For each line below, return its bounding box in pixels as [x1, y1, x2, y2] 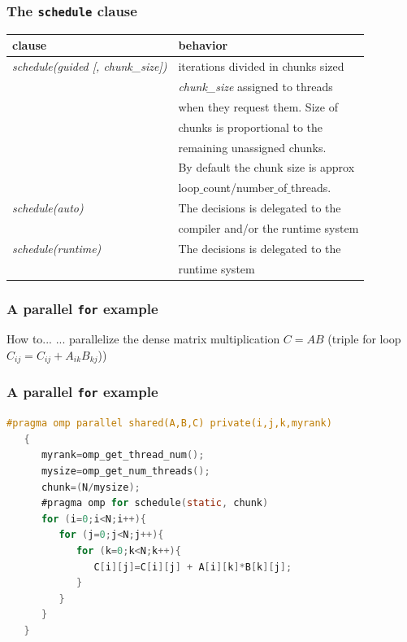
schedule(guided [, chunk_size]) [12, 58, 167, 75]
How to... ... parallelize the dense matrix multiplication [6, 330, 280, 347]
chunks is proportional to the [178, 118, 323, 135]
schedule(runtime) [12, 239, 102, 256]
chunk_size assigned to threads [178, 77, 333, 94]
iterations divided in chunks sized [178, 58, 344, 75]
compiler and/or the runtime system [178, 219, 359, 236]
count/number [203, 179, 275, 196]
